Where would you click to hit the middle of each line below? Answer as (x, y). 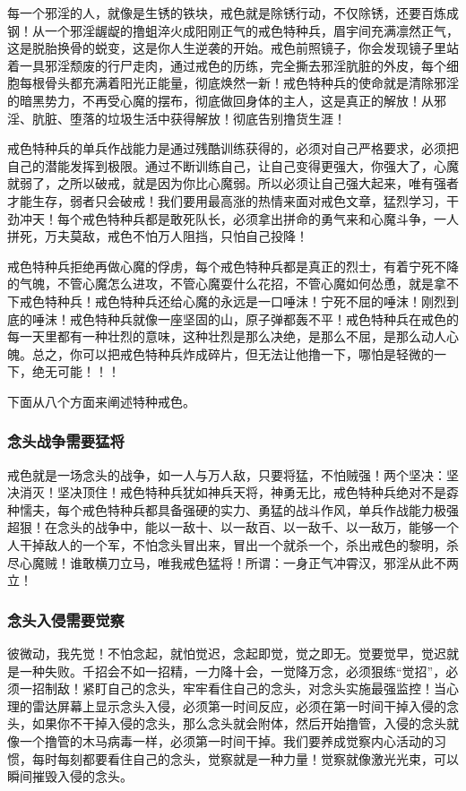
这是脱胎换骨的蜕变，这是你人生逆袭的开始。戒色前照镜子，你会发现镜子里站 (233, 48)
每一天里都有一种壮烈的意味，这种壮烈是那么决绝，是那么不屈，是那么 (214, 336)
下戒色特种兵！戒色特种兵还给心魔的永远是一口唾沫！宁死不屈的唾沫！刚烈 (227, 301)
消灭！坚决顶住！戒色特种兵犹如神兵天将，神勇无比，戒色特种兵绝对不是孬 (239, 492)
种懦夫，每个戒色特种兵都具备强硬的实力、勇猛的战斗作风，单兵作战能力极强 (233, 509)
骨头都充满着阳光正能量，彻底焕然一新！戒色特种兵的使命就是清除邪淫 (251, 83)
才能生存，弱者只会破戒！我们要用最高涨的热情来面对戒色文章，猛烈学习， (227, 200)
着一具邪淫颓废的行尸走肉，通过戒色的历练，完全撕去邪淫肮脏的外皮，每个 (227, 65)
